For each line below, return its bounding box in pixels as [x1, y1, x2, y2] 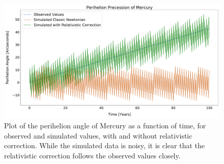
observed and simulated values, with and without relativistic [4, 130, 192, 141]
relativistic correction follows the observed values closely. [4, 150, 181, 160]
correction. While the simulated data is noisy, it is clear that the [4, 140, 205, 151]
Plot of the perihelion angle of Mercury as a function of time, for [4, 120, 206, 131]
